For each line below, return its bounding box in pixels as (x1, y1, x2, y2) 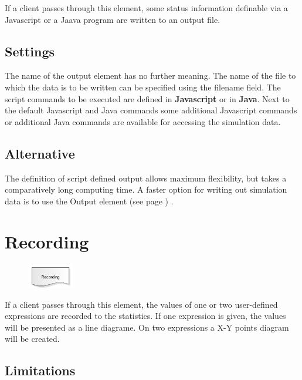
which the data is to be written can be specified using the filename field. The (5, 80, 281, 93)
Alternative (5, 144, 75, 162)
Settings (5, 42, 55, 60)
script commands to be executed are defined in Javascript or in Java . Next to (5, 92, 290, 105)
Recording (5, 229, 89, 253)
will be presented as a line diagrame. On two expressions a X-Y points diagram (5, 321, 289, 333)
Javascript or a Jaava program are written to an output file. (5, 13, 220, 25)
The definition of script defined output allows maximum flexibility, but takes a (5, 171, 287, 184)
